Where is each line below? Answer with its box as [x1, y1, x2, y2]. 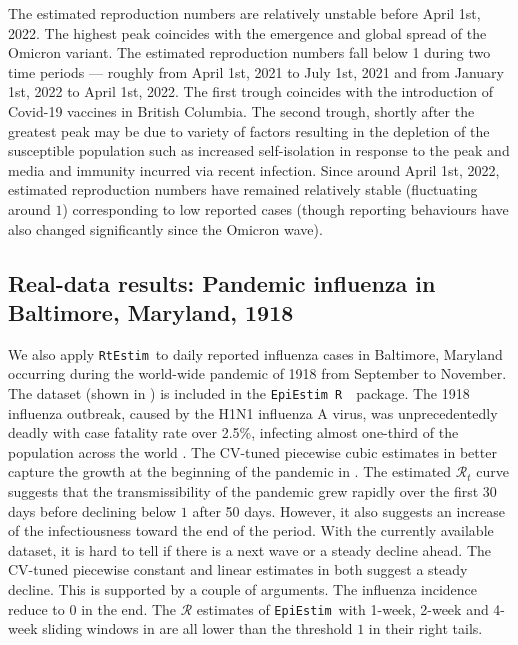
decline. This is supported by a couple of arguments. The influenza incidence [8, 578, 477, 599]
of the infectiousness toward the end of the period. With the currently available [8, 520, 494, 541]
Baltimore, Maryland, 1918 [8, 296, 294, 327]
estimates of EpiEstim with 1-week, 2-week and [196, 598, 489, 619]
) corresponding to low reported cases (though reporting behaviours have [62, 198, 509, 219]
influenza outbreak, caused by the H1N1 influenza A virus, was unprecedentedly [8, 402, 498, 423]
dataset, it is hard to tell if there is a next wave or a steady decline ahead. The [8, 539, 491, 560]
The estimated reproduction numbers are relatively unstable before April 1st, [8, 3, 481, 23]
